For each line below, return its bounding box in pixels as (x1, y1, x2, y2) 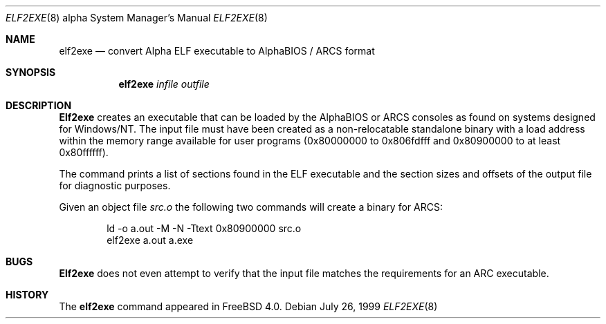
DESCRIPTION (6, 99, 72, 111)
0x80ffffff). (59, 146, 109, 158)
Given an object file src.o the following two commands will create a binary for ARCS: (59, 201, 443, 213)
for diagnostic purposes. (59, 180, 171, 191)
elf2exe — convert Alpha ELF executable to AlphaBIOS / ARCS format (59, 45, 375, 57)
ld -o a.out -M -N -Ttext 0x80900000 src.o (107, 222, 302, 234)
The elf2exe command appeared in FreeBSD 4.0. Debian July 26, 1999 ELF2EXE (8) (59, 301, 438, 312)
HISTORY (6, 289, 49, 301)
